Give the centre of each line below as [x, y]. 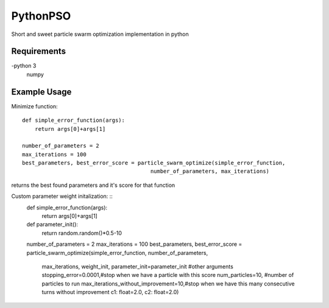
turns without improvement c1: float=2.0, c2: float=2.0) [110, 292]
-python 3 [24, 66]
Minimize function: [34, 106]
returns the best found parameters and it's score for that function [93, 185]
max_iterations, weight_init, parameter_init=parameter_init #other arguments [138, 267]
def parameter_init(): [52, 225]
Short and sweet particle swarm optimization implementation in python [100, 34]
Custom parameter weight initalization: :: [62, 196]
